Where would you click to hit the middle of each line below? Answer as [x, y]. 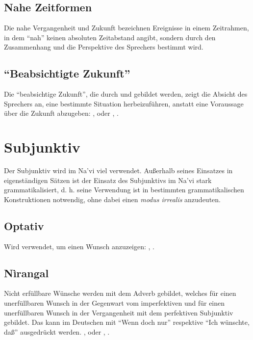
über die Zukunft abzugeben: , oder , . [61, 113]
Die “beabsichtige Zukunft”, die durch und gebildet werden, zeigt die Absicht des [126, 94]
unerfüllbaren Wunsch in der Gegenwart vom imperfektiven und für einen [114, 303]
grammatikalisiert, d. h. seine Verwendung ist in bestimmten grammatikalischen [124, 190]
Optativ [24, 225]
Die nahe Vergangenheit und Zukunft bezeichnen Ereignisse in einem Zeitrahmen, [126, 28]
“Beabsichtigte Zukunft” [67, 73]
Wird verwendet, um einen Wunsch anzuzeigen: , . [79, 246]
